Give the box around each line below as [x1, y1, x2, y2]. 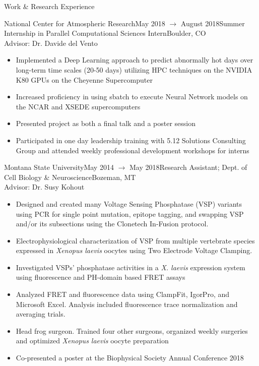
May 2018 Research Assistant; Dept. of [129, 162, 247, 172]
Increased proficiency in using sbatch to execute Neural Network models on [16, 91, 248, 102]
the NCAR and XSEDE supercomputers [16, 101, 141, 111]
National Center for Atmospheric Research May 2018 [4, 18, 165, 28]
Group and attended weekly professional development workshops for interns [16, 145, 249, 155]
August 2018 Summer [180, 18, 245, 28]
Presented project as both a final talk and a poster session [16, 118, 196, 129]
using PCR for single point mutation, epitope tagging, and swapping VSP [16, 208, 244, 219]
